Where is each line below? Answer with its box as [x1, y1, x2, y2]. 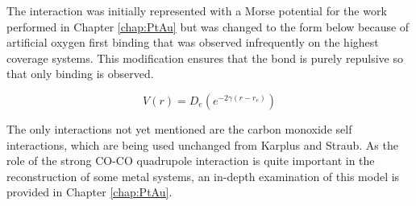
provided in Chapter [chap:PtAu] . [6, 183, 173, 200]
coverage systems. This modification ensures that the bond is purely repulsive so [6, 49, 403, 66]
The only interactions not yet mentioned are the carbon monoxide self [6, 120, 352, 137]
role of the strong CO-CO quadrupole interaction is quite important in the [6, 152, 375, 169]
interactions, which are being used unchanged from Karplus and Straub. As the [6, 136, 398, 153]
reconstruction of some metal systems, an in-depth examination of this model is [6, 167, 400, 184]
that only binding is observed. [6, 65, 154, 82]
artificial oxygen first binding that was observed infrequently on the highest [6, 34, 379, 51]
